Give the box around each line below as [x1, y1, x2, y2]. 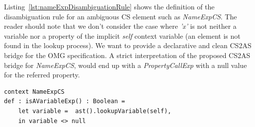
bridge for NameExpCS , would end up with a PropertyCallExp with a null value [4, 60, 247, 70]
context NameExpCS [4, 88, 65, 95]
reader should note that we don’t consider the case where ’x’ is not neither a [4, 21, 237, 31]
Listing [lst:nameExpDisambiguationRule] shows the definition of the [4, 1, 215, 11]
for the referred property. [4, 69, 80, 80]
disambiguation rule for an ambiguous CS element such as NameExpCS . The [4, 11, 237, 21]
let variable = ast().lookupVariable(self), [18, 107, 171, 115]
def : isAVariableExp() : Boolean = [4, 98, 125, 105]
